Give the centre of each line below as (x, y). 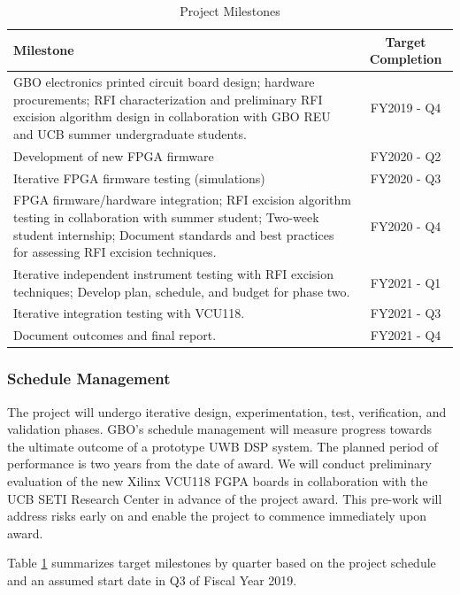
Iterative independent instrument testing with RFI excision (173, 273)
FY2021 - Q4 (406, 335)
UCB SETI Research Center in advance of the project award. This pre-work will (225, 498)
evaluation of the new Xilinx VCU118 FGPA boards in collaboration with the (218, 480)
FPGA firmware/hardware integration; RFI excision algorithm (182, 200)
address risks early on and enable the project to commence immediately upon (217, 516)
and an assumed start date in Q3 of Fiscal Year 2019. (152, 580)
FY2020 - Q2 (406, 155)
